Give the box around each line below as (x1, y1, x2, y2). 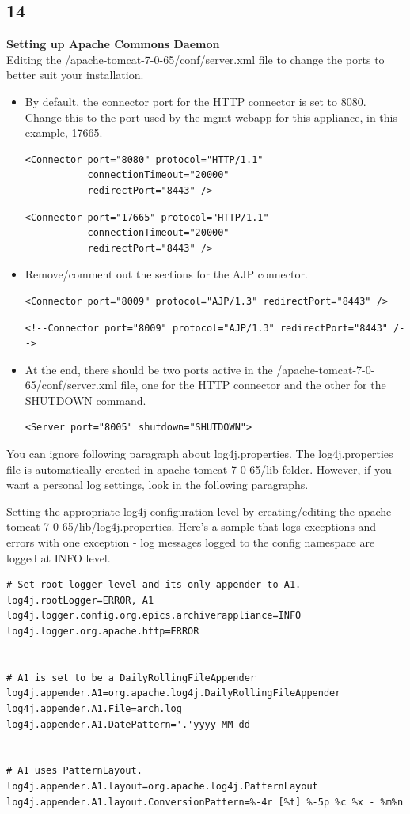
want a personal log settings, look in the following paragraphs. (6, 476, 309, 493)
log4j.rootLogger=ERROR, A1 (6, 594, 154, 606)
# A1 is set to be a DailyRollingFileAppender (6, 672, 256, 683)
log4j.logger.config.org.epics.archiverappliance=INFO (6, 610, 302, 622)
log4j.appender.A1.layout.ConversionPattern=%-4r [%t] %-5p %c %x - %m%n (6, 796, 404, 808)
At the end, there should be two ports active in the (25, 361, 273, 377)
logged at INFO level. (6, 549, 111, 566)
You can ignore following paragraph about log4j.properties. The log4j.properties (6, 445, 393, 462)
